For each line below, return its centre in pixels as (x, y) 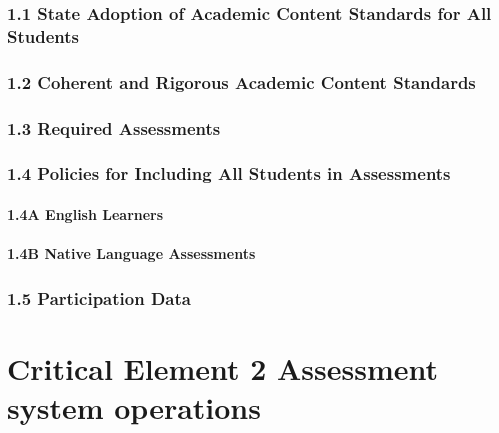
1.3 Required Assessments (114, 127)
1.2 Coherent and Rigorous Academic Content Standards (241, 81)
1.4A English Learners (85, 213)
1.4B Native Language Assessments (131, 253)
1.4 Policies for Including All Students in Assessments (229, 173)
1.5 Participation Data (99, 297)
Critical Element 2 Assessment (223, 367)
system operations (134, 406)
